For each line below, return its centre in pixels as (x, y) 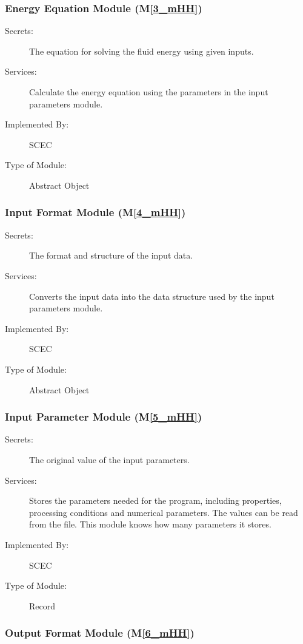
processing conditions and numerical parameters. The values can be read (164, 512)
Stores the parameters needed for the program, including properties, (155, 500)
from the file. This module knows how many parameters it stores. (150, 524)
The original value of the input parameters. (109, 459)
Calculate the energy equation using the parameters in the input (149, 92)
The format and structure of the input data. (111, 255)
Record (42, 605)
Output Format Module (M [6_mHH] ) (100, 633)
